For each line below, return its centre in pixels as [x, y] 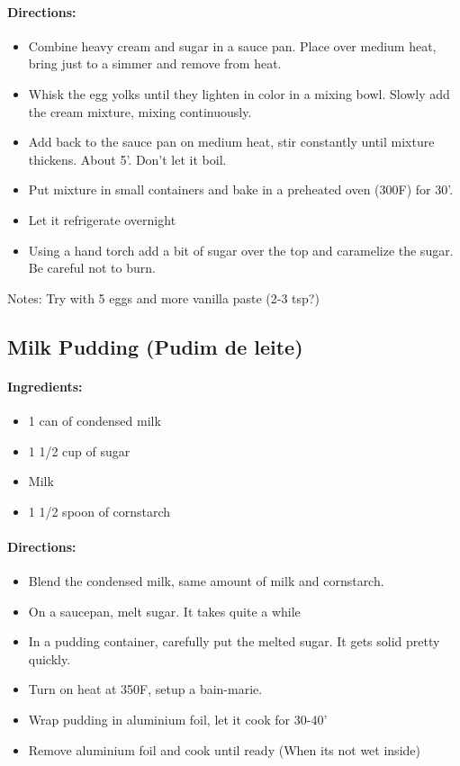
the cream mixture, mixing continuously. [140, 111]
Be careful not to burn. [92, 268]
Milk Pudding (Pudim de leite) [155, 346]
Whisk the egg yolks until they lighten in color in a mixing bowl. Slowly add [239, 93]
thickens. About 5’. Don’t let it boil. [127, 159]
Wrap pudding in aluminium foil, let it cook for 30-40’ [178, 720]
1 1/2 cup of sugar [79, 451]
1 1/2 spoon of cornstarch [99, 511]
